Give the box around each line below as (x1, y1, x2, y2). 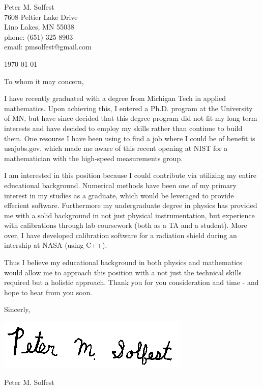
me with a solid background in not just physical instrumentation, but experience (4, 210, 255, 220)
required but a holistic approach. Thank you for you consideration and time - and (4, 277, 259, 288)
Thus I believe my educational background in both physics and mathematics (4, 257, 242, 268)
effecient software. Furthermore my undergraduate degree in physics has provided (4, 200, 257, 211)
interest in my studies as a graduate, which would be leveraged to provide (4, 190, 234, 200)
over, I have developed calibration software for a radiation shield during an (4, 229, 237, 240)
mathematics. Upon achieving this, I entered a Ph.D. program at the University (4, 102, 253, 113)
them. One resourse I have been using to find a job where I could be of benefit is (4, 133, 255, 143)
